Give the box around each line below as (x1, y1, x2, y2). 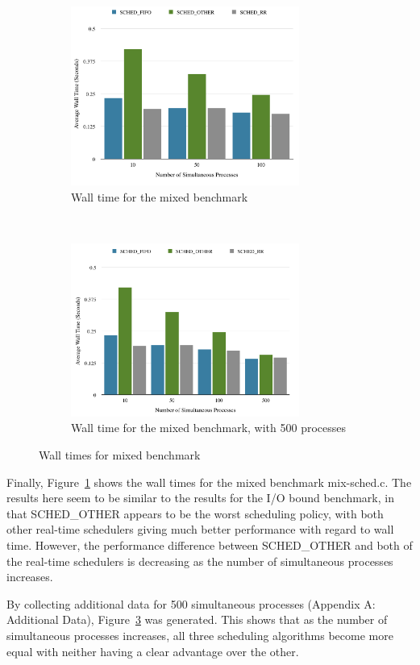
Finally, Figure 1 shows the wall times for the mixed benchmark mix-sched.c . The (6, 473, 412, 490)
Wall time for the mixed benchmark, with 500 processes (71, 419, 346, 436)
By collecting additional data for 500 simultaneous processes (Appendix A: (6, 595, 376, 612)
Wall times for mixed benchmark (39, 446, 201, 463)
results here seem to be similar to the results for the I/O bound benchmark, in (6, 489, 394, 506)
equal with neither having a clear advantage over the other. (6, 642, 299, 659)
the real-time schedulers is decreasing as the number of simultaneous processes (6, 552, 393, 569)
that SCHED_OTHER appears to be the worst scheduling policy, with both (6, 505, 384, 522)
